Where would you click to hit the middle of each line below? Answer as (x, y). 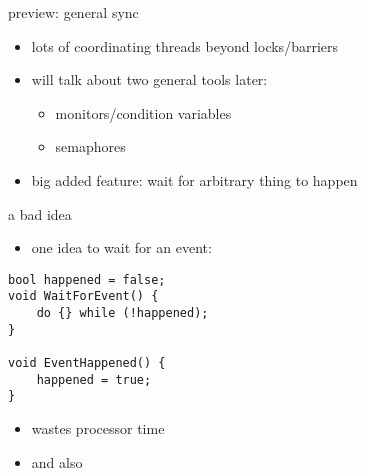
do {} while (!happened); (122, 313)
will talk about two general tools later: (149, 79)
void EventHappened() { (87, 363)
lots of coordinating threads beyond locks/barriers (185, 45)
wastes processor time (98, 428)
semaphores (90, 146)
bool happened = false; (87, 279)
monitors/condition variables (143, 112)
